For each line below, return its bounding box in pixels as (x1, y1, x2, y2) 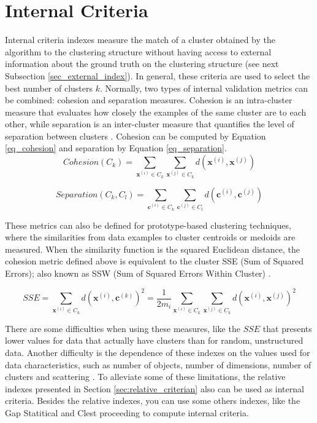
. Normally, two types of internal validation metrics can (99, 81, 308, 94)
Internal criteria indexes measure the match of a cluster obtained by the (5, 33, 276, 46)
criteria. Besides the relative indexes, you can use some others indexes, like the (5, 394, 300, 407)
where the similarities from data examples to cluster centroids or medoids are (5, 231, 296, 243)
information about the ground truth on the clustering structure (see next (5, 57, 279, 70)
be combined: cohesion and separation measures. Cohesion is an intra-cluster (5, 93, 292, 106)
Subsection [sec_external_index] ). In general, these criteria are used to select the (5, 69, 310, 82)
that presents (262, 322, 312, 334)
